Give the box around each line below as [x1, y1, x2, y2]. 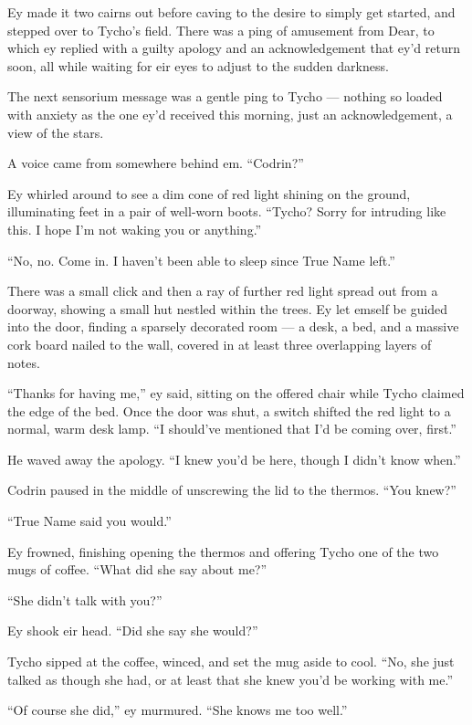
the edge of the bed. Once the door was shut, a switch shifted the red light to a [7, 401, 451, 420]
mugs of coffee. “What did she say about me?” [7, 560, 267, 579]
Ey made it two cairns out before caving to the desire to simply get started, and [7, 3, 456, 21]
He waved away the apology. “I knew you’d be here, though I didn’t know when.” [7, 449, 461, 468]
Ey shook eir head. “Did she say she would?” [7, 621, 258, 640]
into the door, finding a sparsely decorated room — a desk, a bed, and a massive [7, 317, 459, 336]
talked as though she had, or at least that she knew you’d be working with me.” [7, 669, 454, 688]
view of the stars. [7, 122, 104, 142]
